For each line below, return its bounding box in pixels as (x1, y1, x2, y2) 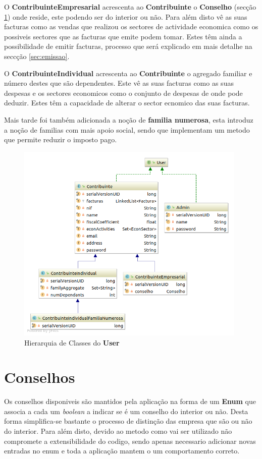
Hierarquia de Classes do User (24, 337, 120, 348)
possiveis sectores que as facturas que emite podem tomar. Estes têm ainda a (4, 31, 242, 41)
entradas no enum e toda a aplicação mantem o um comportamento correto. (4, 445, 240, 456)
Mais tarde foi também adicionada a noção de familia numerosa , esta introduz (4, 114, 253, 125)
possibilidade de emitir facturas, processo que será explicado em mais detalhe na (4, 41, 252, 51)
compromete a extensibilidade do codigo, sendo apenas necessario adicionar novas (4, 435, 256, 446)
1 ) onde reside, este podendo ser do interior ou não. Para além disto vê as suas (4, 11, 247, 22)
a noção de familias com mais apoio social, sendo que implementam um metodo (4, 124, 250, 135)
